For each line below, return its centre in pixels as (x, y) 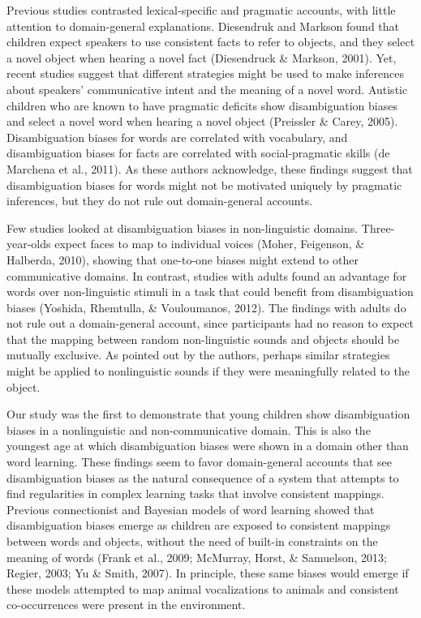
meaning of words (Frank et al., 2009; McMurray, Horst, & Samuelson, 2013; (197, 557)
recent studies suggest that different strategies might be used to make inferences (205, 73)
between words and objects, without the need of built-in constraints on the (192, 541)
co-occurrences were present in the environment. (126, 605)
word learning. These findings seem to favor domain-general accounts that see (199, 462)
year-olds (29, 244)
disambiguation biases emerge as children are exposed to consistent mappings (199, 525)
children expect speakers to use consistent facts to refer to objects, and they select (211, 42)
